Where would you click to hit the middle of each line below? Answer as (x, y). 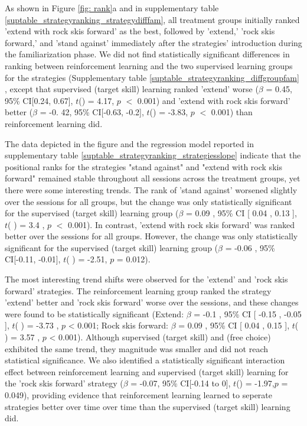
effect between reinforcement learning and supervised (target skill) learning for (147, 371)
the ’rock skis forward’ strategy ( (64, 383)
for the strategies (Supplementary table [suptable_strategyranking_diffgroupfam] (152, 77)
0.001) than (232, 112)
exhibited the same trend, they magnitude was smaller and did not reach (137, 348)
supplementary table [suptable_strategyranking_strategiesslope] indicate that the (153, 155)
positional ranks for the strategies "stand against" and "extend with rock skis (143, 166)
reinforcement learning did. (54, 123)
